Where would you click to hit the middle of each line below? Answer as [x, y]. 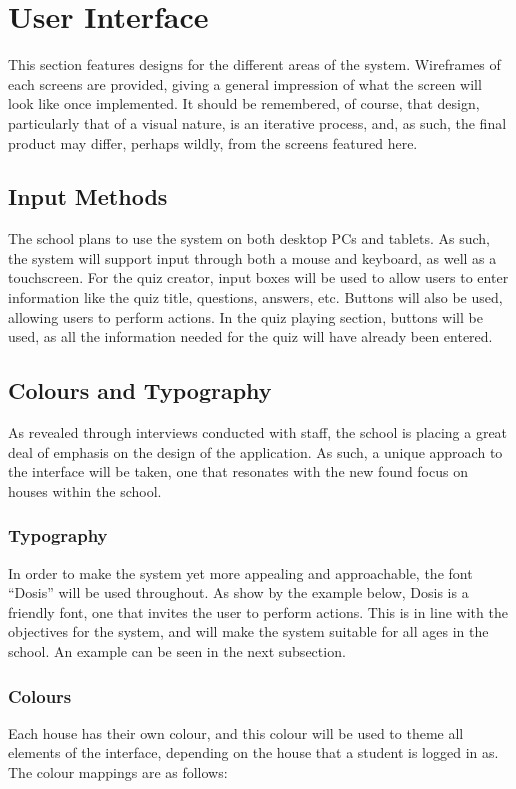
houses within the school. [85, 490]
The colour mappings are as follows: [118, 772]
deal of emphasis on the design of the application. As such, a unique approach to [255, 451]
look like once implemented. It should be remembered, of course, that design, [244, 103]
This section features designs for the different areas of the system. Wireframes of [254, 64]
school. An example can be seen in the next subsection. [177, 651]
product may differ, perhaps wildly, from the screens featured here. [213, 142]
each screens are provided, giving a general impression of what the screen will [245, 83]
